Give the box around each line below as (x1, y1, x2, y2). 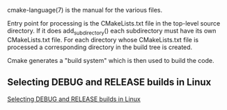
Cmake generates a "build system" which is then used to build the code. (7, 56, 214, 64)
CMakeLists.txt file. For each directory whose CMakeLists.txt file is (7, 35, 199, 44)
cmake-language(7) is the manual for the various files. (7, 6, 163, 14)
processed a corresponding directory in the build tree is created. (7, 43, 193, 51)
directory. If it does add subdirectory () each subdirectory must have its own (7, 27, 217, 37)
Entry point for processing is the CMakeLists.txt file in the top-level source (7, 19, 221, 27)
